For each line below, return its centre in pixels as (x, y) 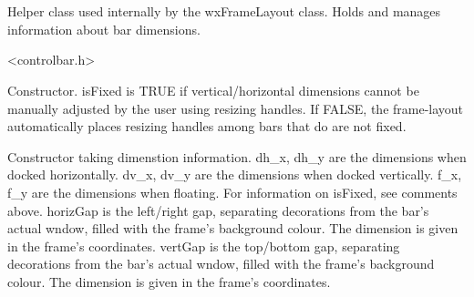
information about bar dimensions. (104, 29)
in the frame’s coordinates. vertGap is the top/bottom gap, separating (204, 246)
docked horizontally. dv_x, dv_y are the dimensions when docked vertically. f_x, (235, 174)
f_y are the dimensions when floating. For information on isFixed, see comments (232, 192)
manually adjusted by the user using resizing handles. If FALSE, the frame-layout (236, 108)
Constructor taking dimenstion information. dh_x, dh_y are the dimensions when (237, 156)
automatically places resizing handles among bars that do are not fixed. (207, 126)
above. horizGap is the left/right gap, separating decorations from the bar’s (218, 210)
